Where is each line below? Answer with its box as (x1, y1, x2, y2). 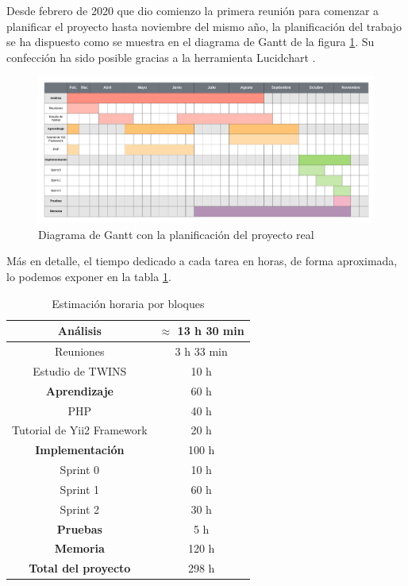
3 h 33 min (175, 343, 228, 360)
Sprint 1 (60, 480, 100, 497)
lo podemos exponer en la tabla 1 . (6, 268, 171, 284)
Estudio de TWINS (33, 362, 127, 379)
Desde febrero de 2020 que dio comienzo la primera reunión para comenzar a (6, 2, 379, 18)
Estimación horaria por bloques (52, 295, 205, 311)
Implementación (35, 441, 125, 458)
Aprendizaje (45, 382, 114, 399)
